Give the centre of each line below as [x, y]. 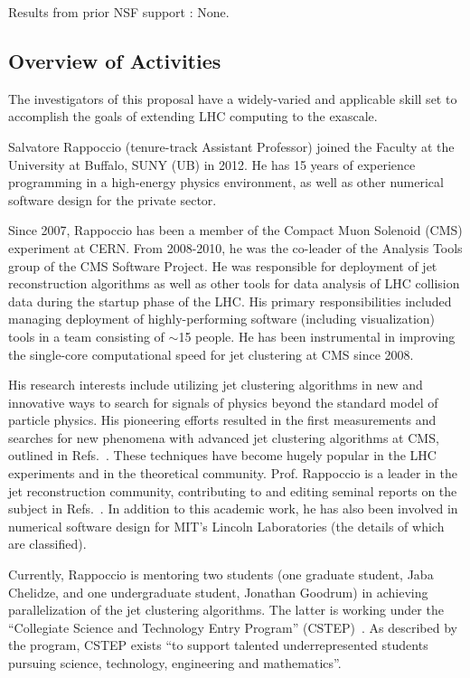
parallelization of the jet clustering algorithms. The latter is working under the [226, 610]
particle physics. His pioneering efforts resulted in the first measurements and [222, 420]
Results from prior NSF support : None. [119, 12]
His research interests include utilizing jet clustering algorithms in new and [216, 385]
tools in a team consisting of [86, 336]
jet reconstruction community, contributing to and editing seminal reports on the [233, 490]
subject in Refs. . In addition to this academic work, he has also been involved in [233, 508]
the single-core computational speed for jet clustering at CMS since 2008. [211, 354]
